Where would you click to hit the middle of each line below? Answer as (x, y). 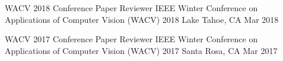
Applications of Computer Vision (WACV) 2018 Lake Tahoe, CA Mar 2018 (142, 19)
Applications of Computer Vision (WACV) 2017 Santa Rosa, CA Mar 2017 (141, 50)
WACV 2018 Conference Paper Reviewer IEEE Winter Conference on (131, 8)
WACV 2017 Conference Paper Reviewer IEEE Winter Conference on (131, 39)
